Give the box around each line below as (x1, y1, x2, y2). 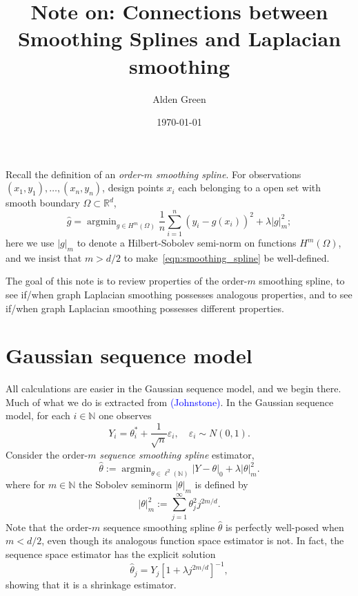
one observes (99, 408, 152, 423)
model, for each (6, 408, 70, 423)
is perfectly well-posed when (226, 519, 344, 534)
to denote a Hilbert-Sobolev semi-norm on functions (77, 235, 297, 249)
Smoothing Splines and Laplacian (17, 24, 341, 52)
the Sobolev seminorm (79, 477, 172, 491)
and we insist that (6, 250, 82, 265)
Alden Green (152, 91, 206, 106)
